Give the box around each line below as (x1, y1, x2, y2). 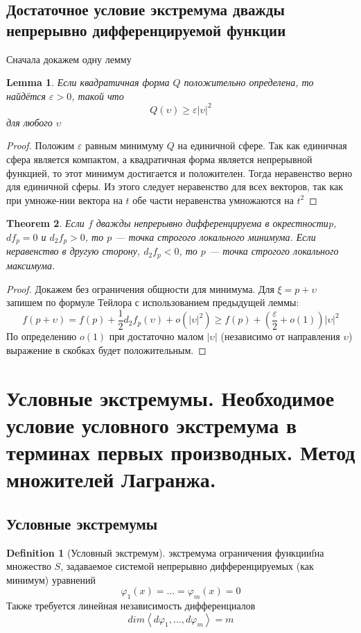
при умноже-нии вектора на (6, 192, 123, 207)
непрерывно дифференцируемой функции (6, 19, 286, 40)
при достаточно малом (109, 329, 204, 344)
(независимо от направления (220, 329, 340, 344)
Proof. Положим (6, 138, 75, 153)
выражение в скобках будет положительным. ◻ (6, 342, 206, 357)
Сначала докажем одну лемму (6, 51, 132, 66)
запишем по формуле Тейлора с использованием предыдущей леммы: (6, 295, 299, 310)
